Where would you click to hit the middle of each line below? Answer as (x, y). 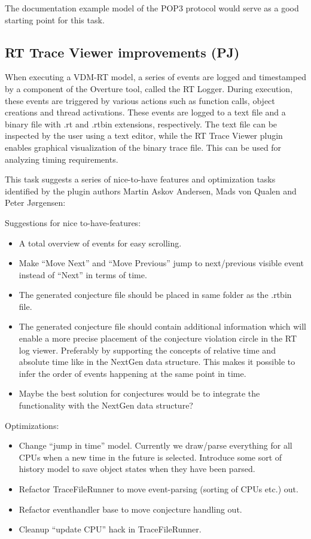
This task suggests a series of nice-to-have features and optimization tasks (140, 179)
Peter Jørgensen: (35, 202)
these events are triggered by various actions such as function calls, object (140, 100)
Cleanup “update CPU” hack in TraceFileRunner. (110, 529)
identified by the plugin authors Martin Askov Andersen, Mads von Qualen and (151, 191)
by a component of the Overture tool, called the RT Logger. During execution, (149, 88)
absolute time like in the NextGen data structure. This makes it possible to (157, 362)
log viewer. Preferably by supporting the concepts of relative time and (147, 350)
